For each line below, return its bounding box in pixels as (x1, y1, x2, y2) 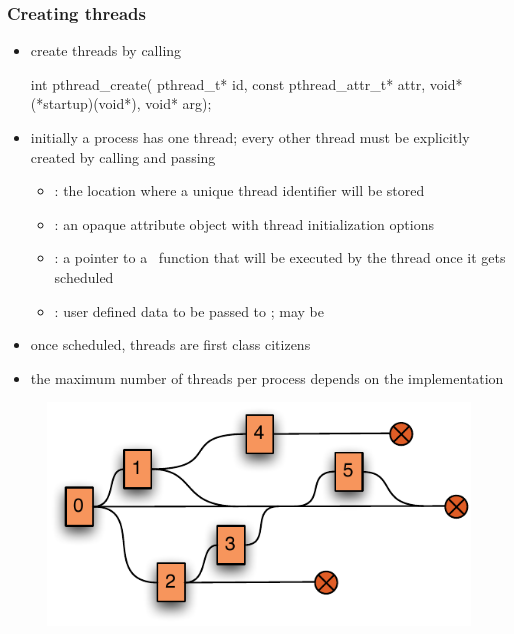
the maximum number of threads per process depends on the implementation (30, 367, 504, 388)
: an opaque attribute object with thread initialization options (54, 213, 434, 234)
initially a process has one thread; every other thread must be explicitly (30, 127, 470, 147)
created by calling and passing (30, 146, 216, 167)
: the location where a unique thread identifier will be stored (54, 180, 425, 201)
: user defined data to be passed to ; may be (54, 300, 324, 321)
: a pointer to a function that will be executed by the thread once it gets (54, 247, 506, 268)
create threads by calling (30, 40, 182, 61)
